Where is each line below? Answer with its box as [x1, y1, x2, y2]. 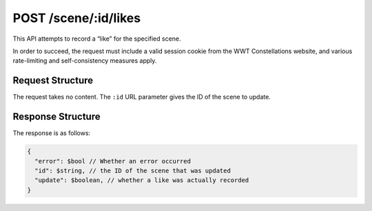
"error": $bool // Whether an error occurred [34, 157, 191, 165]
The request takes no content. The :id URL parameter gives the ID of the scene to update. [12, 93, 271, 101]
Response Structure [12, 111, 101, 123]
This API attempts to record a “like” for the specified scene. [12, 34, 182, 43]
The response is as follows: [12, 129, 91, 137]
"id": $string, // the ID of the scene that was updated [34, 166, 231, 174]
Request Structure [12, 74, 94, 86]
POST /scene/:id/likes [12, 10, 141, 26]
